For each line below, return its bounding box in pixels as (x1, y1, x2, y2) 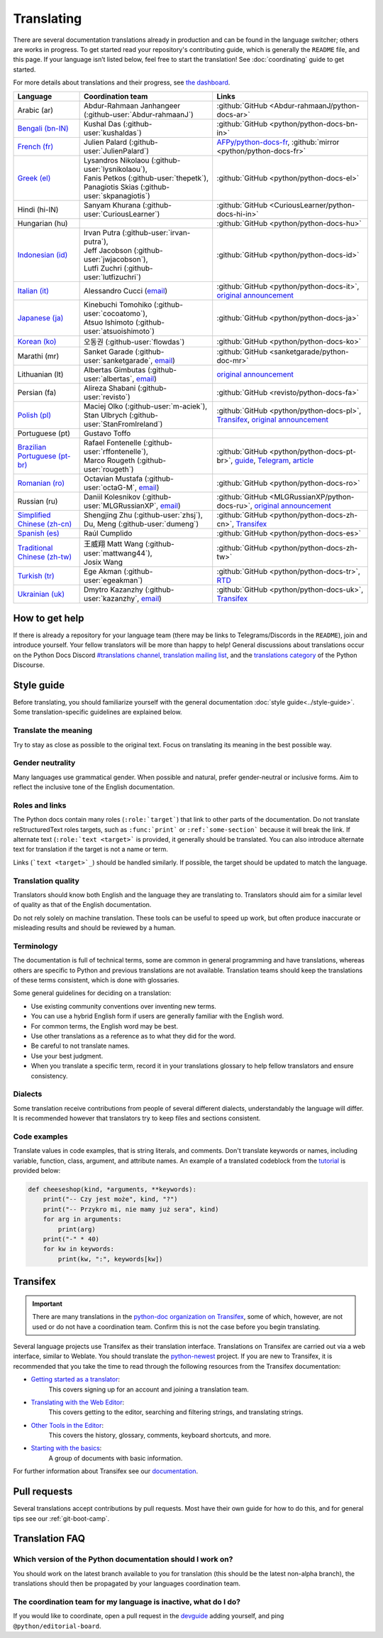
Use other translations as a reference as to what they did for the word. (30, 1032, 236, 1041)
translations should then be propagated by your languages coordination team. (13, 1579, 241, 1588)
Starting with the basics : (30, 1444, 102, 1453)
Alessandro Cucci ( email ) (84, 286, 168, 295)
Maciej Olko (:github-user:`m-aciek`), (84, 401, 208, 411)
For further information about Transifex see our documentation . (13, 1467, 199, 1475)
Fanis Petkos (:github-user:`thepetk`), (84, 173, 209, 183)
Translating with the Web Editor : (30, 1398, 124, 1406)
